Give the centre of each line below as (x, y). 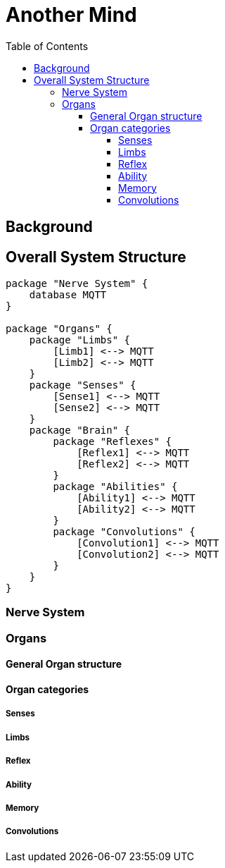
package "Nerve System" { (77, 284)
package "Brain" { (80, 430)
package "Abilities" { (115, 487)
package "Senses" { (83, 385)
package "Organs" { (59, 329)
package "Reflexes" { (112, 442)
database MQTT (68, 295)
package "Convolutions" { (124, 532)
